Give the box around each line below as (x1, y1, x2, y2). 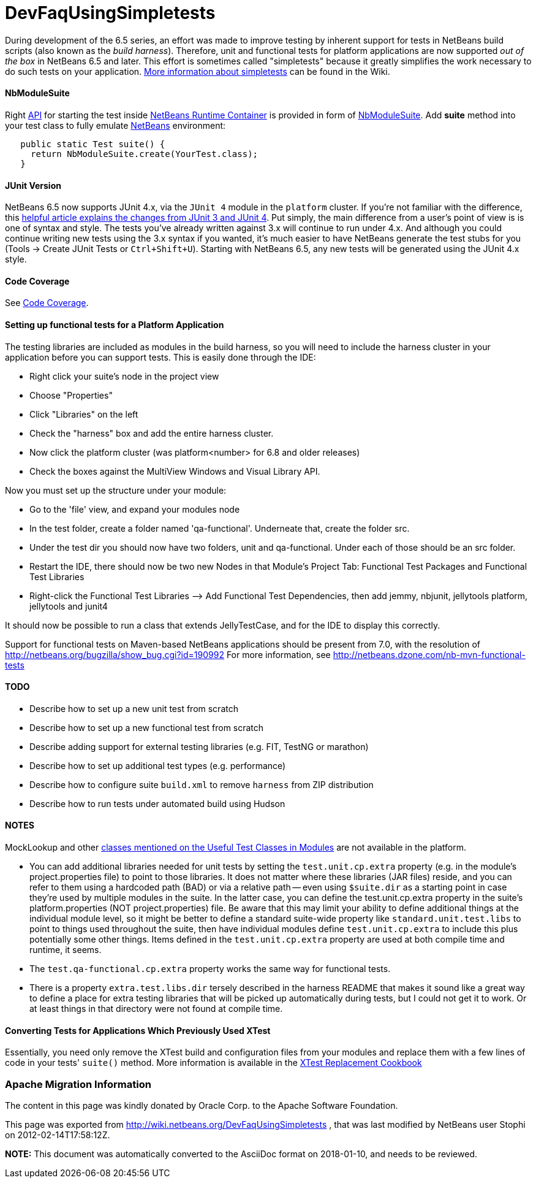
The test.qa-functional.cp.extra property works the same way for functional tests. (29, 963, 391, 974)
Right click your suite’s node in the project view (29, 370, 219, 381)
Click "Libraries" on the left (29, 408, 138, 419)
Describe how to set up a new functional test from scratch (29, 722, 264, 733)
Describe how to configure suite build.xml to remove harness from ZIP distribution (29, 779, 374, 790)
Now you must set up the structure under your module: (5, 484, 227, 496)
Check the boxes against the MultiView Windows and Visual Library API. (29, 465, 320, 477)
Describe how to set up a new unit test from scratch (29, 703, 238, 714)
